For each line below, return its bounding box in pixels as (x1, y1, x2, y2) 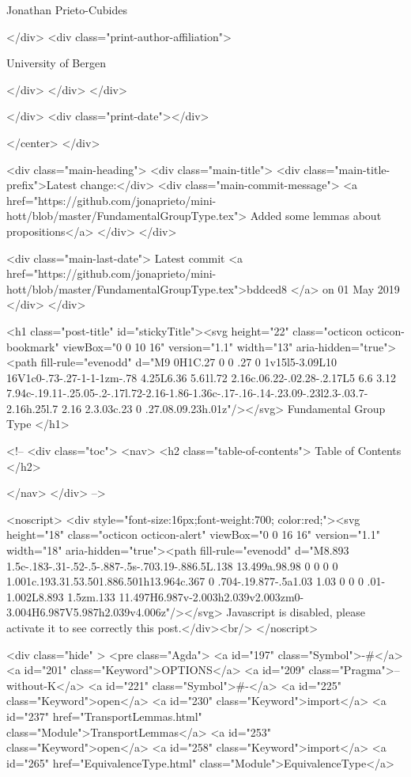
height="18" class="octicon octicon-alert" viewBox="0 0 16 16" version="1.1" (6, 526, 380, 543)
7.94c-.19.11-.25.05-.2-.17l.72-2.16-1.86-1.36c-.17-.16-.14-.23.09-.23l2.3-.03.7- (6, 385, 368, 401)
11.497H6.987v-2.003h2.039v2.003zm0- (119, 588, 304, 605)
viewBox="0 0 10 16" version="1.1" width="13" (62, 338, 293, 354)
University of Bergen (6, 55, 106, 71)
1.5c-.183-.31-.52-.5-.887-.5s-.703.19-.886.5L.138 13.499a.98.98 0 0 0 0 (6, 557, 338, 574)
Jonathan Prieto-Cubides (6, 2, 127, 17)
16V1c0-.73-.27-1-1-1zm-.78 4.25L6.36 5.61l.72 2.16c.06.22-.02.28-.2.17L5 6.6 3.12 (6, 369, 397, 385)
